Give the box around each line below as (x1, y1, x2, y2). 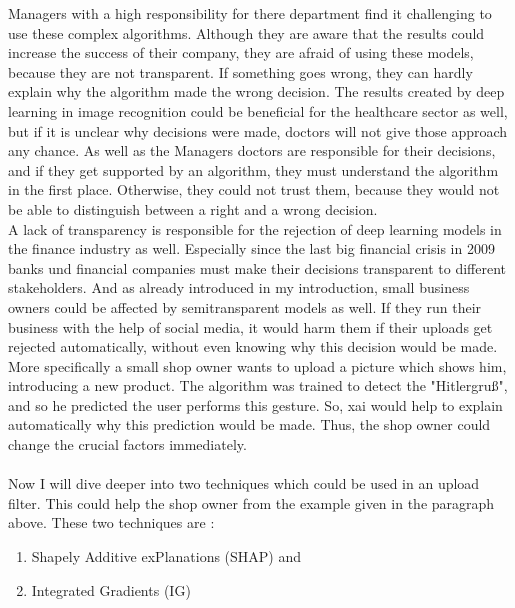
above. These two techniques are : (8, 512, 215, 533)
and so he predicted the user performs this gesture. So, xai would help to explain (8, 394, 503, 415)
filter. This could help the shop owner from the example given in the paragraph (8, 492, 495, 513)
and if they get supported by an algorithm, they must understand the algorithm (8, 159, 499, 180)
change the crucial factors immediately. (8, 434, 247, 455)
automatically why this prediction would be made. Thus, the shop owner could (8, 414, 491, 435)
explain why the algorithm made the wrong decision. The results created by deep (8, 81, 505, 102)
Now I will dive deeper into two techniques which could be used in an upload (8, 473, 480, 494)
